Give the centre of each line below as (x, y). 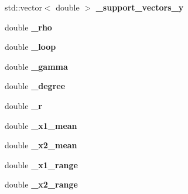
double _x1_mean (41, 125)
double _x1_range (41, 164)
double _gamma (36, 66)
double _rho (28, 27)
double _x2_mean (41, 145)
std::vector (23, 7)
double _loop (30, 47)
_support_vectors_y (140, 7)
